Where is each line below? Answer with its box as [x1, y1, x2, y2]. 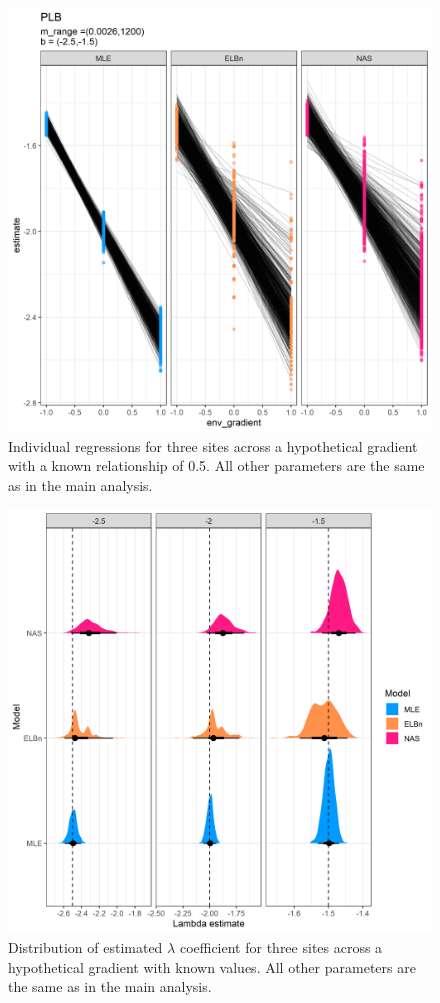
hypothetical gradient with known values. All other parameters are [8, 956, 416, 977]
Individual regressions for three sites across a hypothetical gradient [8, 435, 418, 456]
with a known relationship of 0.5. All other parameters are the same [8, 455, 425, 476]
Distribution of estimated [8, 936, 163, 957]
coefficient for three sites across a [179, 936, 383, 957]
